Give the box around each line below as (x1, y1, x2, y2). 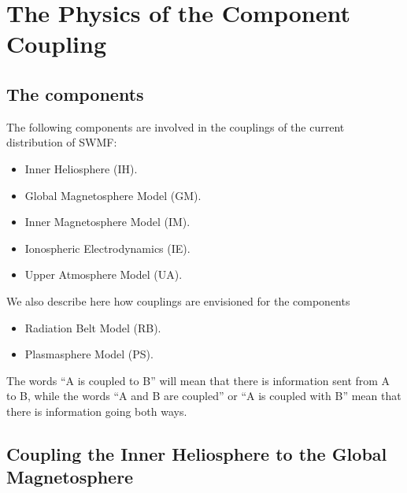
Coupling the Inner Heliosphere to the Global (6, 441, 387, 465)
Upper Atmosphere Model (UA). (24, 266, 183, 283)
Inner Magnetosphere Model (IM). (24, 213, 191, 230)
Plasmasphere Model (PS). (24, 346, 154, 362)
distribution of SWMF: (6, 134, 117, 150)
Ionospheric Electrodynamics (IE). (24, 239, 191, 256)
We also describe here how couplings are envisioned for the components (6, 292, 350, 309)
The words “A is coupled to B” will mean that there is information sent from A (6, 372, 390, 388)
